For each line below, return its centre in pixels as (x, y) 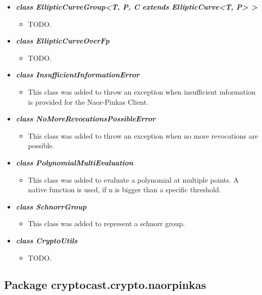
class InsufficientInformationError (78, 75)
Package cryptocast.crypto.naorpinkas (105, 285)
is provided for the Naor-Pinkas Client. (88, 101)
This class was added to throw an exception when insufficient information (142, 91)
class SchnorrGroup (51, 206)
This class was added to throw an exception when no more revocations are (143, 135)
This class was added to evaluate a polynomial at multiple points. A (133, 179)
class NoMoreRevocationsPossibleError (86, 119)
